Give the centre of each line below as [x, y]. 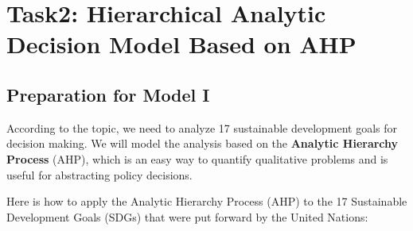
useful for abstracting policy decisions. [99, 174]
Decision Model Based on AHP [181, 44]
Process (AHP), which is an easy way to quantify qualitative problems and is [197, 158]
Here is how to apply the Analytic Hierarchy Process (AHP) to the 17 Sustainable [207, 201]
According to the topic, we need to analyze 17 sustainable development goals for [202, 127]
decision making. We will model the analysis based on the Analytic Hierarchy [203, 143]
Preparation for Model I [108, 94]
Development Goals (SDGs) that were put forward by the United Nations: [187, 216]
